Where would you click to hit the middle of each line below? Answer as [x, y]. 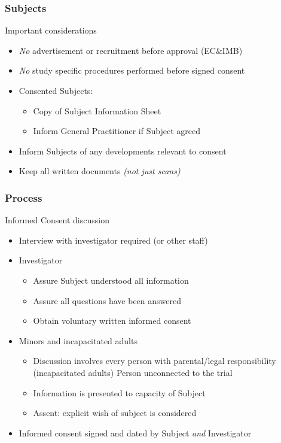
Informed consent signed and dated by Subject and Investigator [135, 433]
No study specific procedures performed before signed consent [132, 70]
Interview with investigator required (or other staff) [113, 240]
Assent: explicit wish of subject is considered [115, 413]
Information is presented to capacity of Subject [119, 392]
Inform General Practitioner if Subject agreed [117, 131]
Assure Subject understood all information [111, 280]
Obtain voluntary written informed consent [112, 321]
